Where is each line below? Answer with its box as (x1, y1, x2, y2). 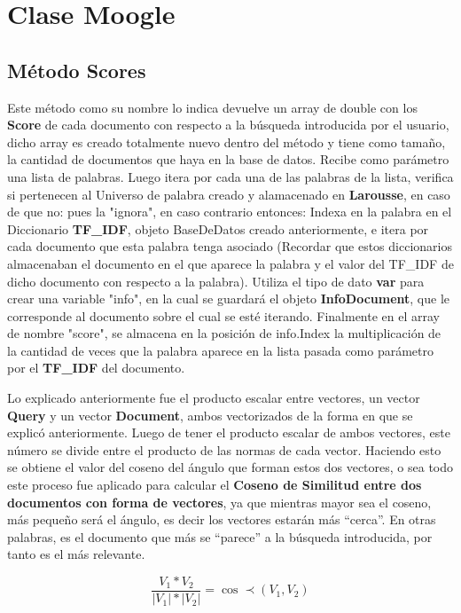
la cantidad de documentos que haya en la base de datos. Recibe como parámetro (7, 150, 449, 169)
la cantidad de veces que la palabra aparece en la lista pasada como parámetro (7, 341, 434, 359)
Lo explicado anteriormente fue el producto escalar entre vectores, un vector (7, 389, 420, 407)
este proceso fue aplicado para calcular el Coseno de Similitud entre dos (7, 475, 422, 494)
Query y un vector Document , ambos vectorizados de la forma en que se (7, 405, 413, 424)
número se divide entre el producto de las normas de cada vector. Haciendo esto (7, 440, 441, 459)
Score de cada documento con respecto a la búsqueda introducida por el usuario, (7, 115, 449, 134)
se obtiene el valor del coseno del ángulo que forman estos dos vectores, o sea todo (7, 458, 454, 476)
